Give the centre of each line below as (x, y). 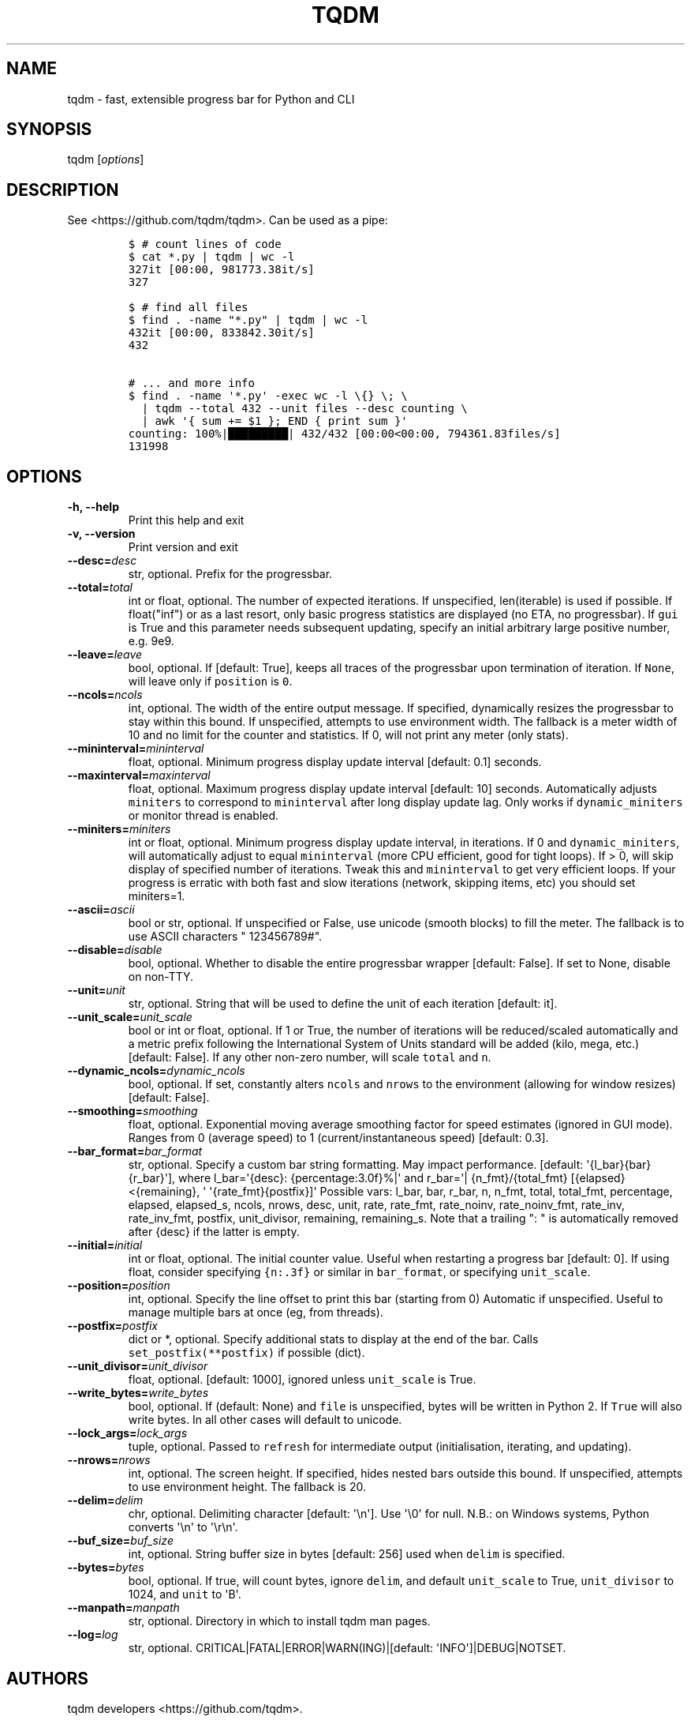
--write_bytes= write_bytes (138, 1393)
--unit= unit (96, 990)
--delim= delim (105, 1500)
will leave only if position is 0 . (210, 682)
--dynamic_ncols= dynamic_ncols (156, 1071)
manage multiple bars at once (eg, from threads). (256, 1313)
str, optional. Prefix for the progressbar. (230, 574)
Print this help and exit (186, 520)
